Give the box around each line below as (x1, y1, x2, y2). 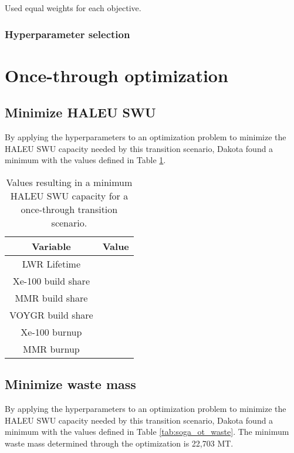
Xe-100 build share (12, 273, 90, 288)
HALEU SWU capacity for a (10, 188, 129, 202)
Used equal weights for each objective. (5, 2, 141, 13)
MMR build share (15, 290, 88, 305)
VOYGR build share (9, 307, 93, 322)
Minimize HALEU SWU (5, 103, 156, 121)
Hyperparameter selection (5, 26, 130, 41)
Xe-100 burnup (21, 324, 82, 339)
